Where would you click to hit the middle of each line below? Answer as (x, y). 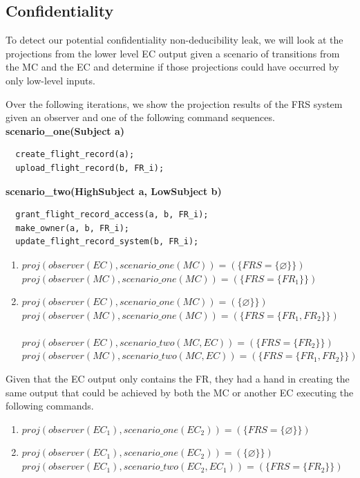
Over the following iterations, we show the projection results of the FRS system (174, 103)
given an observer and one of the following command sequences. (140, 117)
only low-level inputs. (50, 80)
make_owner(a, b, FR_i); (72, 228)
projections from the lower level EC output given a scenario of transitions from (173, 53)
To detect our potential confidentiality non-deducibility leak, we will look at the (174, 40)
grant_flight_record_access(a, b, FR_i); (112, 215)
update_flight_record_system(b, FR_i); (107, 242)
